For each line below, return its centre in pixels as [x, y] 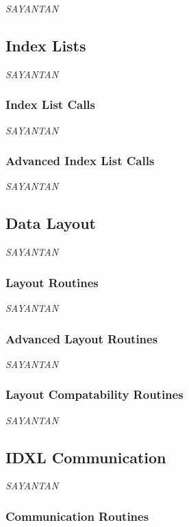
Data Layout [51, 223]
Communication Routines [77, 516]
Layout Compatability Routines [94, 394]
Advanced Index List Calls [80, 161]
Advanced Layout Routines [82, 338]
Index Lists [46, 45]
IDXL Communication [86, 457]
